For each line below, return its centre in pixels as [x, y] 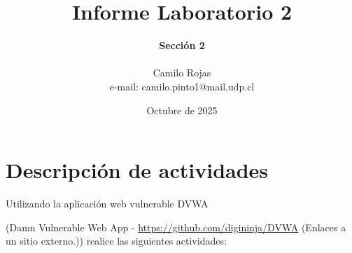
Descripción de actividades [137, 170]
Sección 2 [182, 45]
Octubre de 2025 [182, 110]
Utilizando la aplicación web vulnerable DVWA [107, 204]
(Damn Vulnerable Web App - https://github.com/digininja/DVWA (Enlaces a [176, 227]
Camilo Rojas [182, 73]
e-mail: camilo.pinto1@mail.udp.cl [182, 86]
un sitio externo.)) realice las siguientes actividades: [116, 241]
